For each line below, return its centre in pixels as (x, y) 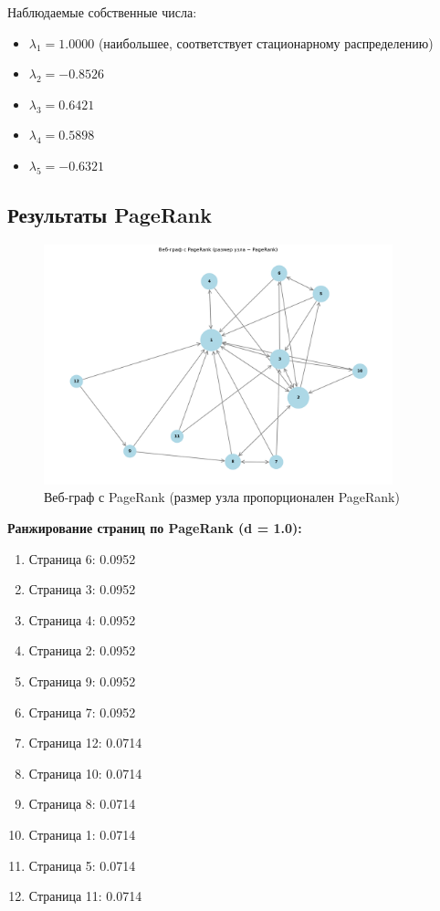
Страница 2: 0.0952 (82, 650)
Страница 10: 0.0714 (85, 773)
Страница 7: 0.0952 (82, 712)
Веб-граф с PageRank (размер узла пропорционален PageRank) (222, 497)
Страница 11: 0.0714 (85, 896)
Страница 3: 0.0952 (82, 589)
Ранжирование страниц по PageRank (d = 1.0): (155, 528)
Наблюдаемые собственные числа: (102, 12)
